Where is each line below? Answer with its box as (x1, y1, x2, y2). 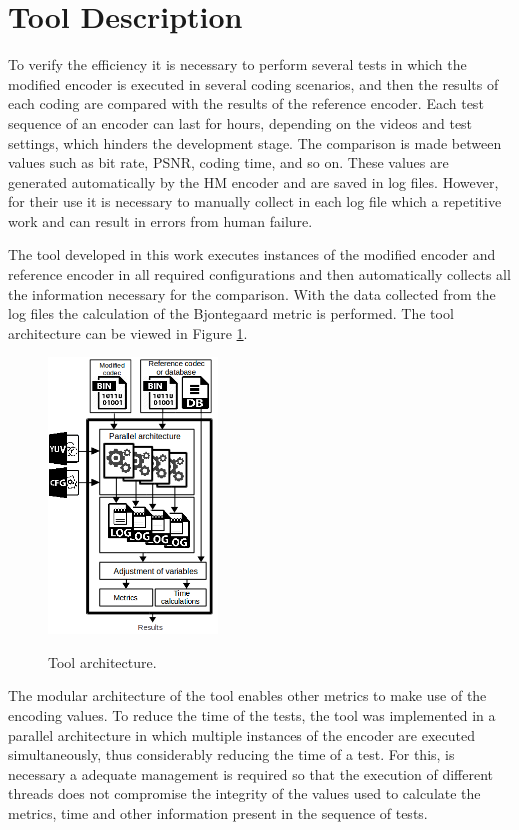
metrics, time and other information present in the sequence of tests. (8, 802, 428, 823)
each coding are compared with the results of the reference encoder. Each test (8, 93, 484, 114)
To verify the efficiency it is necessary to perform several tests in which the (8, 54, 467, 75)
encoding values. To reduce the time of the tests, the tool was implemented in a (8, 705, 496, 725)
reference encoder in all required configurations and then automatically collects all (8, 264, 511, 285)
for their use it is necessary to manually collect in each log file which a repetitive (8, 191, 502, 212)
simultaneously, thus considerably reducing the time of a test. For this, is (8, 744, 455, 765)
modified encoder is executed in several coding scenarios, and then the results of (8, 73, 499, 94)
